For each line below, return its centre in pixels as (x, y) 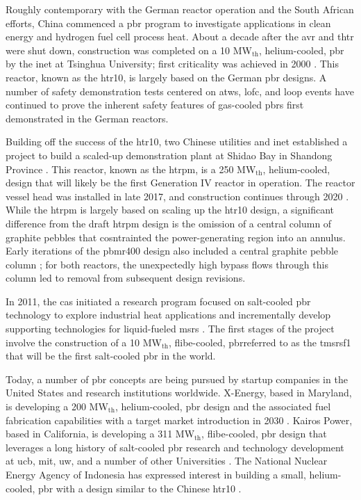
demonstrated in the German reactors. (87, 118)
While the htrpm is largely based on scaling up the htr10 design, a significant (170, 210)
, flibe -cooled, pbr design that (264, 434)
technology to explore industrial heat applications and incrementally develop (168, 315)
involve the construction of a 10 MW (84, 342)
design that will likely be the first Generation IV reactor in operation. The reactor (180, 183)
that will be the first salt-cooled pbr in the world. (111, 356)
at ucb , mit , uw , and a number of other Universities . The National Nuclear (167, 461)
